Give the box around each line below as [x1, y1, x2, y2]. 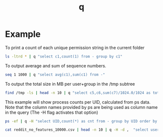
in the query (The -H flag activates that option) [5, 109, 98, 115]
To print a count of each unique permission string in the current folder [5, 45, 145, 50]
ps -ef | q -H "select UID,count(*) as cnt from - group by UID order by [5, 119, 158, 123]
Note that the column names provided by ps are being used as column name [5, 104, 158, 110]
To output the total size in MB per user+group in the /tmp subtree [5, 81, 135, 87]
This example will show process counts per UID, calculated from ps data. [5, 99, 151, 105]
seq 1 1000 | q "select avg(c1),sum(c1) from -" [5, 72, 105, 77]
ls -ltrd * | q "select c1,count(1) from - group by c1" [5, 54, 123, 59]
